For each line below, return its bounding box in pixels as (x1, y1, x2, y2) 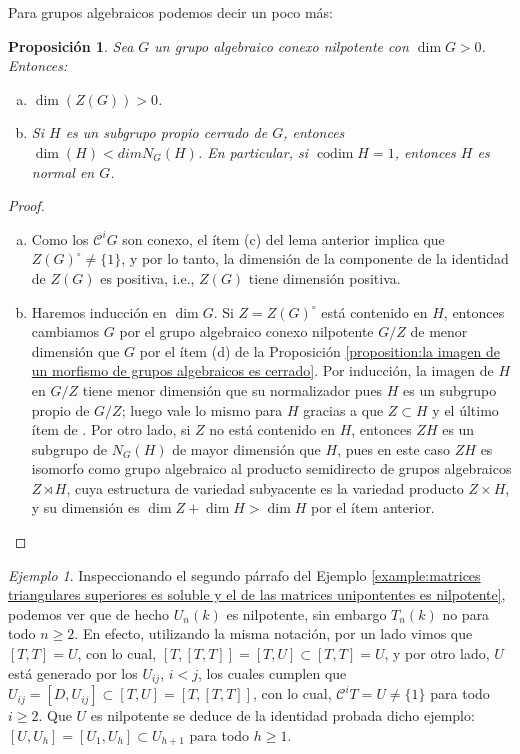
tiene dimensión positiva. (248, 267, 401, 288)
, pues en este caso (337, 438, 451, 459)
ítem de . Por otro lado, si (31, 419, 191, 440)
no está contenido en (209, 419, 335, 440)
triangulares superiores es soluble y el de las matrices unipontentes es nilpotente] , (8, 584, 506, 605)
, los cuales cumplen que (198, 662, 347, 683)
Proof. (8, 195, 45, 216)
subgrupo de (31, 438, 107, 459)
